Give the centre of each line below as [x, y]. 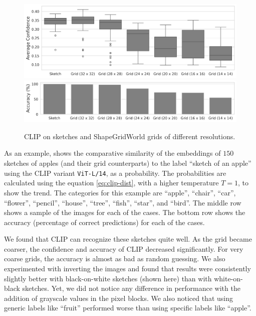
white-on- [228, 278]
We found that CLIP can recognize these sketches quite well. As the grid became [128, 239]
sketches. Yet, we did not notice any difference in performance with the [131, 288]
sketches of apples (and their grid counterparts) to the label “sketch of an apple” [128, 163]
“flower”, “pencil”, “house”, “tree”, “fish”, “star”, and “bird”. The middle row [123, 202]
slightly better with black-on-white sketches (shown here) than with [108, 278]
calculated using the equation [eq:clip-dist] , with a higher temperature [111, 183]
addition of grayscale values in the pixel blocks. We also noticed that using [118, 298]
